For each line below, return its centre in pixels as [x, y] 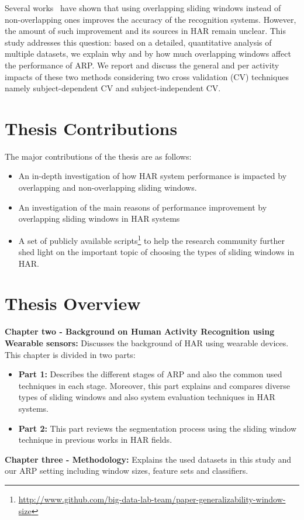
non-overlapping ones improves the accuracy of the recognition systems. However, [151, 19]
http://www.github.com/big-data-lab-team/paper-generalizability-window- [152, 499]
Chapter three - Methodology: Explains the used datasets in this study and [148, 459]
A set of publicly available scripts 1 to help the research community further [151, 239]
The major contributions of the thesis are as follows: [98, 156]
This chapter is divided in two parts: [70, 354]
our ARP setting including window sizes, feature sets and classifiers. [127, 471]
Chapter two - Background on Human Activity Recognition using [140, 331]
